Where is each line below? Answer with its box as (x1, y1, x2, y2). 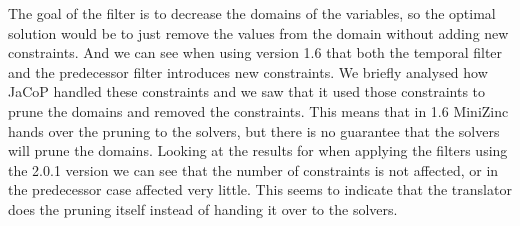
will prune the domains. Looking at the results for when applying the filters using (8, 140, 508, 161)
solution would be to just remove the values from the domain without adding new (8, 22, 509, 43)
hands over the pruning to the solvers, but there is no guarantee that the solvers (8, 120, 500, 141)
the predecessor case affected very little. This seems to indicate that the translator (8, 179, 512, 200)
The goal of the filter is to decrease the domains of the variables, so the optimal (8, 3, 496, 23)
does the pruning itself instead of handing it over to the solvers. (8, 198, 398, 219)
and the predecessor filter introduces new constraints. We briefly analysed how (8, 61, 488, 82)
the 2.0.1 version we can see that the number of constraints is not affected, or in (8, 159, 499, 180)
